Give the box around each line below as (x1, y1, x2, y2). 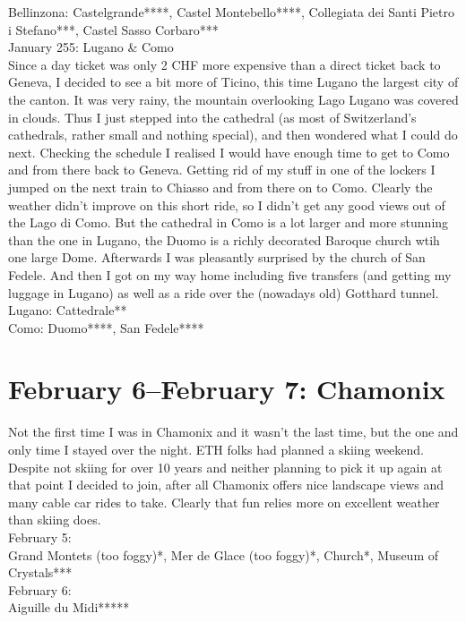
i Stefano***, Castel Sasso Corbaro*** (8, 20, 219, 38)
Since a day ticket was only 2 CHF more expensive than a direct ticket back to (8, 55, 441, 73)
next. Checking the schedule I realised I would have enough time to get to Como (8, 142, 450, 161)
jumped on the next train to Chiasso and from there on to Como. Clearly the (8, 177, 433, 196)
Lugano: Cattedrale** (8, 301, 127, 320)
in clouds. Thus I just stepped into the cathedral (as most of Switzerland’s (8, 107, 417, 126)
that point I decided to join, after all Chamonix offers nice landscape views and (8, 475, 444, 494)
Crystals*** (8, 563, 73, 582)
